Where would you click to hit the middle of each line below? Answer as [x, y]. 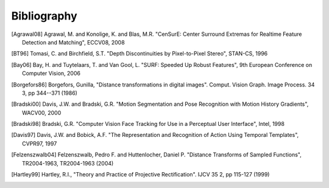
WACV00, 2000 [42, 113]
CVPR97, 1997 [40, 144]
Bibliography [44, 16]
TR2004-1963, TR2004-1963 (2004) [68, 163]
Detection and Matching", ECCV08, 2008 [73, 42]
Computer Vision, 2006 [51, 74]
